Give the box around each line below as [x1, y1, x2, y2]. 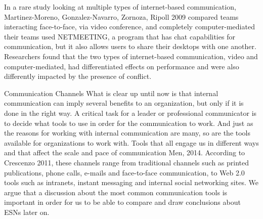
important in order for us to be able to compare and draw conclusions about [4, 197, 241, 207]
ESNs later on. [4, 206, 50, 217]
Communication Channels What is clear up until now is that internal [4, 87, 218, 98]
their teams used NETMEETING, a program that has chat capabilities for [4, 31, 235, 41]
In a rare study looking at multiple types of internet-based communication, [4, 2, 236, 12]
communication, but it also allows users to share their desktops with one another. [4, 41, 256, 52]
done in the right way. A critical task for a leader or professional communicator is [4, 107, 257, 118]
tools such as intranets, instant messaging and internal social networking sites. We [4, 177, 258, 188]
